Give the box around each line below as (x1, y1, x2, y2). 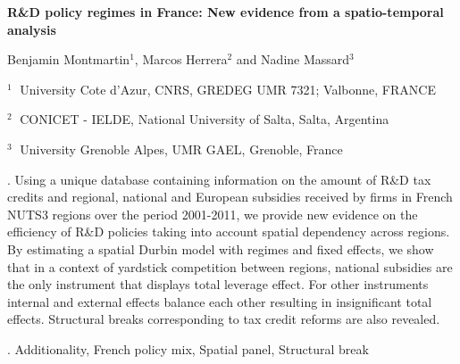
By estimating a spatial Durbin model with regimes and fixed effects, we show (7, 239, 434, 258)
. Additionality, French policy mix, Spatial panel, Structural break (7, 339, 369, 358)
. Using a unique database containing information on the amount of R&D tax (7, 170, 431, 188)
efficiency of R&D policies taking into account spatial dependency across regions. (7, 222, 450, 241)
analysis (7, 20, 56, 38)
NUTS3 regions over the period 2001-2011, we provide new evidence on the (7, 204, 418, 223)
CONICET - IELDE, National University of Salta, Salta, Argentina (20, 110, 389, 128)
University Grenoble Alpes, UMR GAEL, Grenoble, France (20, 139, 343, 158)
